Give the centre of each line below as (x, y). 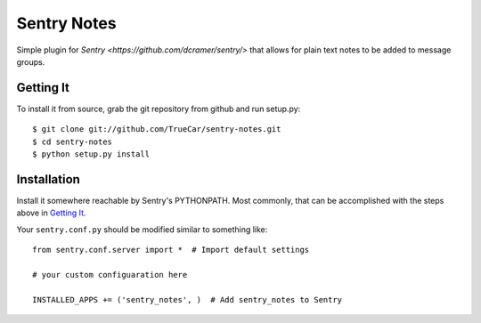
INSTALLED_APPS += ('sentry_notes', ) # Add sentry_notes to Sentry (188, 299)
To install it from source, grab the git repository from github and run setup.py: (159, 109)
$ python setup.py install (91, 154)
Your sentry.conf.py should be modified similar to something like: (142, 229)
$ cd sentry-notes (73, 141)
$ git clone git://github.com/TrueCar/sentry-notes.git (157, 129)
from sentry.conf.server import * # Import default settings (171, 250)
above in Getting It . (51, 213)
